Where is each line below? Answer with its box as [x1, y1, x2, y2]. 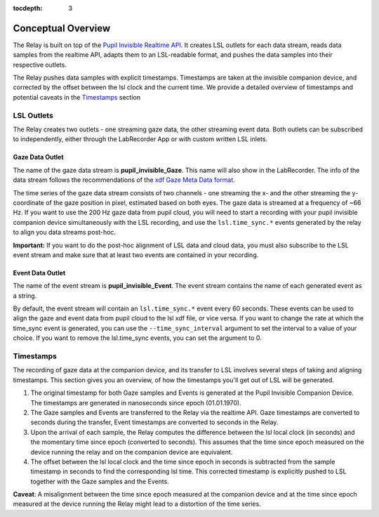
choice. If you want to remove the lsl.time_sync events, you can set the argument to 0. [13, 334, 262, 342]
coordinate [13, 198, 45, 207]
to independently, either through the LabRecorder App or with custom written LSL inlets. [13, 135, 268, 143]
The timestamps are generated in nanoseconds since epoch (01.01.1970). [30, 398, 241, 407]
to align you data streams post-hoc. [13, 228, 116, 237]
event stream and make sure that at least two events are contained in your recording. [13, 250, 259, 259]
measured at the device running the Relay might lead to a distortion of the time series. [13, 499, 261, 509]
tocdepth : [13, 4, 43, 12]
